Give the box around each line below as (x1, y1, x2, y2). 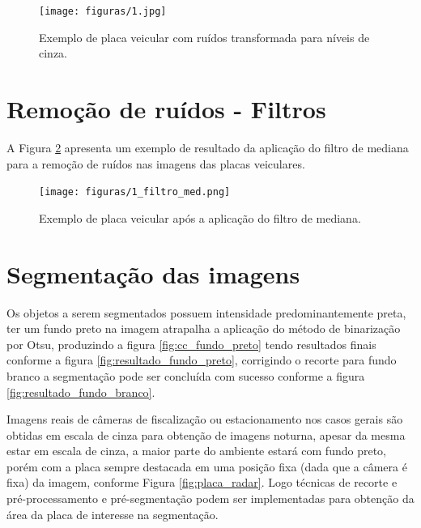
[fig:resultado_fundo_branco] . (6, 383, 155, 400)
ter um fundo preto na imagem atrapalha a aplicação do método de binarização (6, 320, 401, 337)
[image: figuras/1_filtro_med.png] (39, 186, 231, 198)
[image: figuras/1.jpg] (39, 6, 167, 17)
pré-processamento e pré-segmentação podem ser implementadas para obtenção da (6, 490, 415, 507)
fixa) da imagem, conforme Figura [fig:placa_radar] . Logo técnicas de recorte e (6, 474, 398, 491)
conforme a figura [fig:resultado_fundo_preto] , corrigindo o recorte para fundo (6, 351, 397, 368)
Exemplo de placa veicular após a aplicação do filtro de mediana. (39, 209, 361, 226)
